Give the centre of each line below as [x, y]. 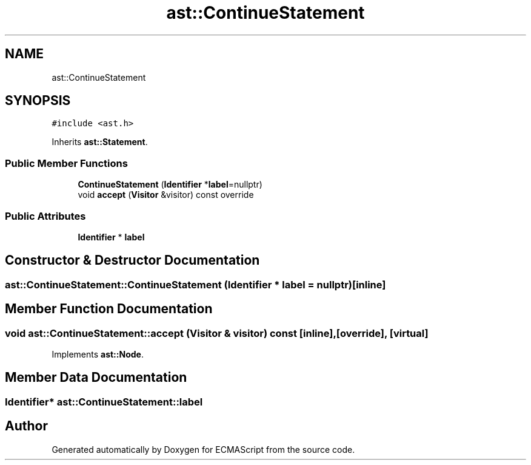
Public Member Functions [66, 163]
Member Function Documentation [109, 309]
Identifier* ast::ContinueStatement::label [104, 402]
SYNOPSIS [38, 101]
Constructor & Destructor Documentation [132, 260]
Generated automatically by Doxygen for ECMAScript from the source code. [203, 449]
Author [26, 426]
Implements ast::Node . [98, 354]
